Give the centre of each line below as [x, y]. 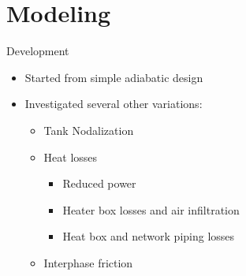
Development [38, 51]
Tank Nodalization [89, 130]
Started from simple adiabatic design [114, 77]
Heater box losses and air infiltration [151, 209]
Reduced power [99, 183]
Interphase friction [88, 262]
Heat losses [71, 157]
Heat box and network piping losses [149, 236]
